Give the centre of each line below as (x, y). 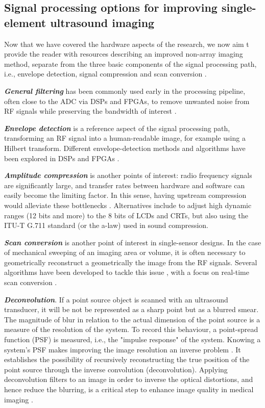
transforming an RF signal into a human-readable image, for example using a (125, 138)
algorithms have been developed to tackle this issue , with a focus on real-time (127, 272)
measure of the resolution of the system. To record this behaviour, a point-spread (131, 329)
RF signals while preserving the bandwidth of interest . (90, 111)
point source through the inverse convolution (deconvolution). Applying (116, 369)
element (25, 22)
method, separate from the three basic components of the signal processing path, (130, 63)
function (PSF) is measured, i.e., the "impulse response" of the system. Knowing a (132, 339)
